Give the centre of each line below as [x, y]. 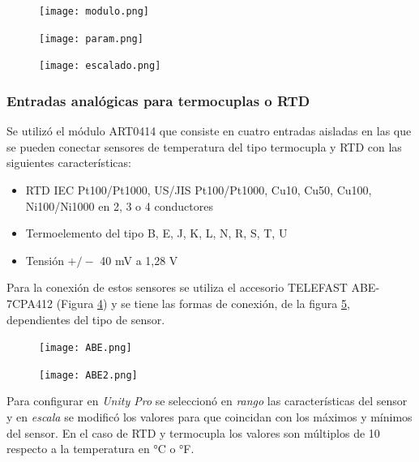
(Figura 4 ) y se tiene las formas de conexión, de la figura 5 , [203, 303]
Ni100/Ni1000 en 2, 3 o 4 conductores [119, 205]
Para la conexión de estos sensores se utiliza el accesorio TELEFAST [177, 287]
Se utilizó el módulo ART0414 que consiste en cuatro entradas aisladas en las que [209, 131]
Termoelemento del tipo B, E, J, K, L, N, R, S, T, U [156, 233]
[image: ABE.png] [86, 348]
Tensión [45, 260]
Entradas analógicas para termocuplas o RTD [158, 100]
